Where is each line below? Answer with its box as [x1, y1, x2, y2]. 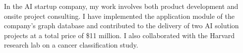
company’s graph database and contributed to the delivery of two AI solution [4, 20, 239, 31]
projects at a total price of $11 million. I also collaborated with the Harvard [4, 30, 235, 40]
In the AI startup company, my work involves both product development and [4, 1, 239, 11]
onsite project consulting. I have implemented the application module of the [4, 10, 235, 21]
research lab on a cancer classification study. [4, 40, 138, 50]
